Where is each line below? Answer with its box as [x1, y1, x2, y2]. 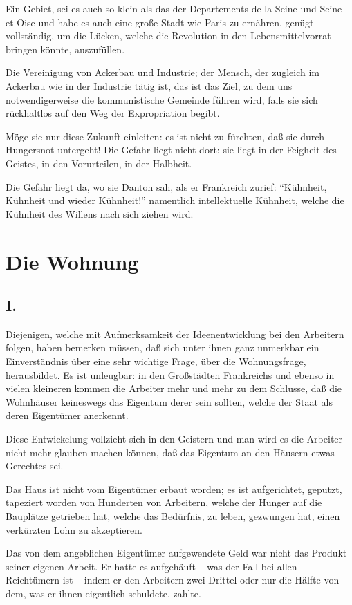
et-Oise [6, 15, 35, 29]
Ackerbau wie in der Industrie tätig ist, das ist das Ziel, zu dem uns [6, 78, 293, 93]
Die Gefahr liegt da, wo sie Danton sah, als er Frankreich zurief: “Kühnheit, [6, 179, 327, 194]
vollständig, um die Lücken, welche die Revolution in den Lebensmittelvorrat [6, 28, 331, 43]
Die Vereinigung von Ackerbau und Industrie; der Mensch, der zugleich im [6, 65, 320, 80]
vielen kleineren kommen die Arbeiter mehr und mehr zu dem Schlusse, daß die [6, 381, 342, 395]
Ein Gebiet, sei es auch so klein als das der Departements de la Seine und [6, 1, 317, 15]
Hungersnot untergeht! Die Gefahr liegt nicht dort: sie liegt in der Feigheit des [6, 142, 337, 157]
